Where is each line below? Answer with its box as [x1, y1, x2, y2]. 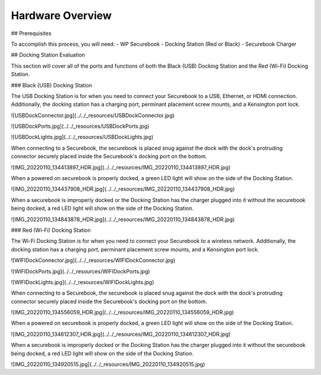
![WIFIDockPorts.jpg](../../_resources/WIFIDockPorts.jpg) [11, 267, 150, 275]
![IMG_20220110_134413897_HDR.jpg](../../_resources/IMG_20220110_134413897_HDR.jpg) [11, 163, 231, 171]
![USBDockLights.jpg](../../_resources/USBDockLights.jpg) [11, 134, 154, 141]
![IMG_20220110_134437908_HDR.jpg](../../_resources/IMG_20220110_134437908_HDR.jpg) [11, 185, 235, 193]
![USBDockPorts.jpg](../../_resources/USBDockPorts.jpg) [11, 122, 150, 130]
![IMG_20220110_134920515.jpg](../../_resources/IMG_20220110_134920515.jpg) [11, 361, 205, 368]
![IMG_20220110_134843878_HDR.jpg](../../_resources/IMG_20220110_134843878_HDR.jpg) [11, 216, 235, 223]
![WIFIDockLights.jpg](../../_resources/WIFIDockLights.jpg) [11, 278, 155, 285]
